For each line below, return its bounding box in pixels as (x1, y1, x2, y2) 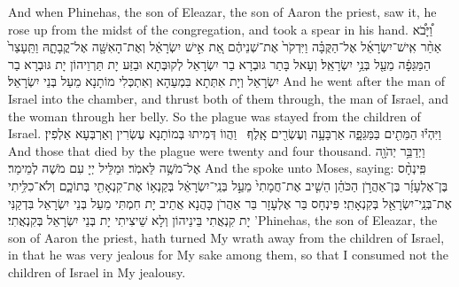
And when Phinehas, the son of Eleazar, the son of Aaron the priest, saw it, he (8, 3, 437, 20)
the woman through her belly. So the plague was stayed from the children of (8, 106, 421, 125)
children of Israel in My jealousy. (8, 262, 186, 281)
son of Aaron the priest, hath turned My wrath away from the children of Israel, (8, 228, 445, 246)
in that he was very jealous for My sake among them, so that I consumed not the (8, 245, 449, 264)
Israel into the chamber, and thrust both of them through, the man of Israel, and (8, 89, 449, 107)
